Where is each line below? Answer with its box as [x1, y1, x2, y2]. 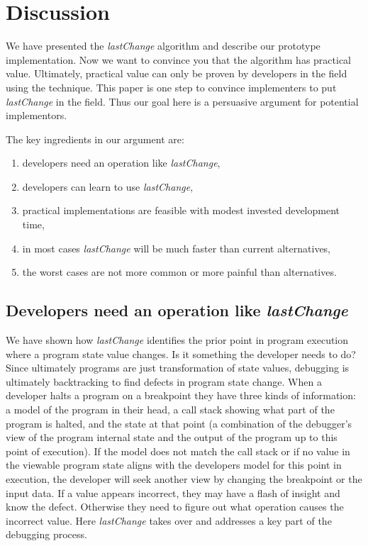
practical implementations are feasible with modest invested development [22, 203, 340, 218]
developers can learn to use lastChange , [22, 179, 194, 194]
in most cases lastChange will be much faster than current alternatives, [22, 240, 331, 255]
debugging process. [6, 527, 87, 542]
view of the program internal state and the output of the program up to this [6, 430, 338, 445]
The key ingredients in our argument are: [6, 131, 184, 146]
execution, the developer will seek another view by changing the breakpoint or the [6, 471, 362, 486]
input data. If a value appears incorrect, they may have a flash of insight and [6, 485, 340, 500]
